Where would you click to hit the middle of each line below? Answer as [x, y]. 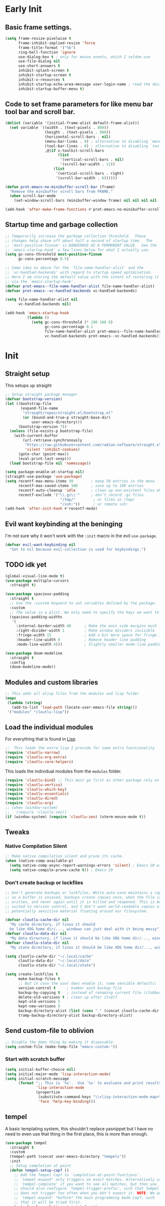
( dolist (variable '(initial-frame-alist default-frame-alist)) [72, 123]
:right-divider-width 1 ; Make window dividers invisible [85, 631]
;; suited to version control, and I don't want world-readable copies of [83, 906]
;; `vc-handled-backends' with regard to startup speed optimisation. [79, 272]
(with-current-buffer [36, 436]
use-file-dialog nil [39, 61]
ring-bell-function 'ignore [47, 52]
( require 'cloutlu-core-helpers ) [39, 762]
